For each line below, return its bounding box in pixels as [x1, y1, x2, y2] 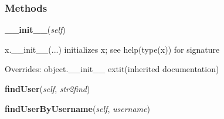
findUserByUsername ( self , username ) [5, 102, 150, 114]
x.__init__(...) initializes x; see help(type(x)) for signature [5, 43, 220, 55]
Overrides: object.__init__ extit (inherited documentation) [5, 63, 219, 75]
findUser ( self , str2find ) [5, 83, 90, 94]
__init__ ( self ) [5, 23, 66, 36]
